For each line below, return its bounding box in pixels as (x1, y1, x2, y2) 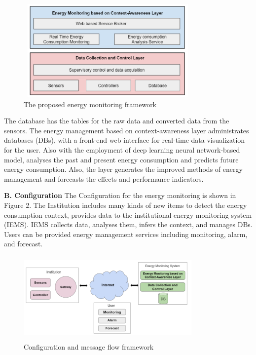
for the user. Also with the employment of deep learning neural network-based (4, 144, 240, 155)
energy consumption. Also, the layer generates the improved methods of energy (4, 164, 243, 174)
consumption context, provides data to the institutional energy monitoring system (4, 209, 252, 220)
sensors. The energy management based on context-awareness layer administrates (4, 125, 249, 135)
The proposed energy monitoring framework (24, 99, 157, 109)
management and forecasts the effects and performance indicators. (4, 173, 204, 184)
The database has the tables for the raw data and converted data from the (4, 116, 229, 126)
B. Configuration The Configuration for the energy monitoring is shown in (4, 190, 236, 200)
